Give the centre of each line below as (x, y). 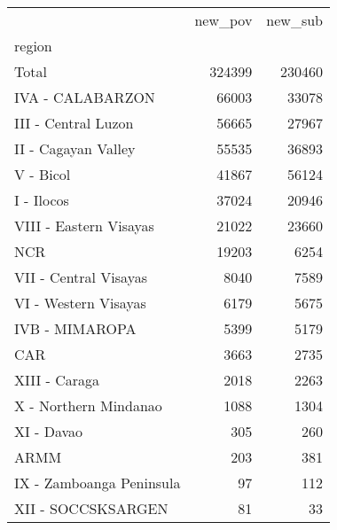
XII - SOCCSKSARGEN (91, 508)
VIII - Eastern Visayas (84, 226)
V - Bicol (43, 174)
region (33, 46)
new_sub (294, 20)
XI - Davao (49, 431)
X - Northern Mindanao (88, 405)
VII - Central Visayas (81, 277)
